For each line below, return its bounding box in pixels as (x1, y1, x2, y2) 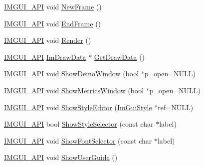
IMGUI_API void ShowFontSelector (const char (4, 135, 152, 146)
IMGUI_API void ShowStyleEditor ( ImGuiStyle (4, 102, 152, 112)
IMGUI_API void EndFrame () (4, 18, 101, 28)
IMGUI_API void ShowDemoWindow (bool (4, 68, 139, 79)
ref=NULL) (158, 102, 194, 112)
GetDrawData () (94, 51, 145, 62)
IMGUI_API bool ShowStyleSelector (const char (4, 119, 154, 129)
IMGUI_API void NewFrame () (4, 1, 102, 11)
